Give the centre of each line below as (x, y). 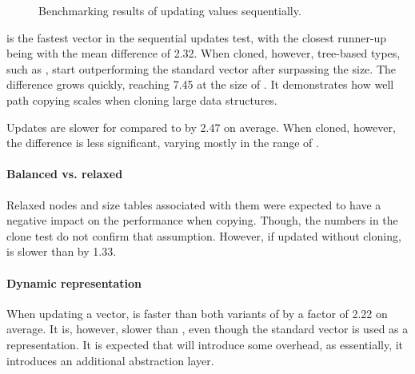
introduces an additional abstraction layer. (110, 360)
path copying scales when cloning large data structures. (142, 99)
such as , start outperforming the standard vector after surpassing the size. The (201, 68)
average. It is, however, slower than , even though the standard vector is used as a (207, 329)
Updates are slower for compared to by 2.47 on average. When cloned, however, (201, 127)
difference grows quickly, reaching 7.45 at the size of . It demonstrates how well (200, 84)
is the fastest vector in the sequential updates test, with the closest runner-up (197, 37)
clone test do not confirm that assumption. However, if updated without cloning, (204, 235)
